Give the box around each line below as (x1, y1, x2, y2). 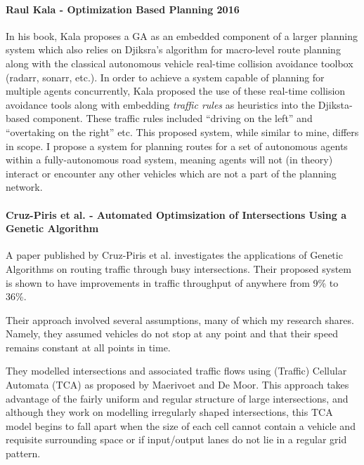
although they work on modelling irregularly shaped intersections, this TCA (6, 405, 333, 419)
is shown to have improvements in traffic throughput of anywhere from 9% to (6, 275, 339, 290)
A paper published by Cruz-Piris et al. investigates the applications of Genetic (6, 248, 343, 262)
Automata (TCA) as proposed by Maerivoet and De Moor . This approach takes (6, 377, 349, 392)
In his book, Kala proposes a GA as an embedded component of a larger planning (6, 28, 358, 43)
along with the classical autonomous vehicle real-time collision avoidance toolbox (6, 55, 353, 70)
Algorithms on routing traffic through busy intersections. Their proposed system (6, 261, 351, 276)
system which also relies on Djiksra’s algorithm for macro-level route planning (6, 42, 341, 57)
